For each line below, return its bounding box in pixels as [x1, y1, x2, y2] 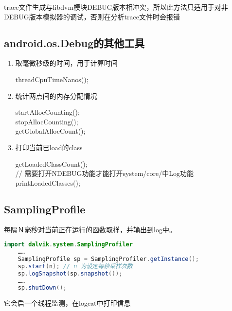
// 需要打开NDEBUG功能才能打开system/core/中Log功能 [15, 168, 194, 178]
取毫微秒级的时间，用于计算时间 [15, 58, 118, 68]
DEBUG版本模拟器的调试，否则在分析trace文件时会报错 [4, 11, 180, 21]
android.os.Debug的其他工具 [4, 35, 145, 50]
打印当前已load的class [15, 142, 83, 152]
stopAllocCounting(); [15, 116, 78, 126]
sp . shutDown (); [18, 284, 67, 292]
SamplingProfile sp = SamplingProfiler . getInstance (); [18, 255, 199, 262]
